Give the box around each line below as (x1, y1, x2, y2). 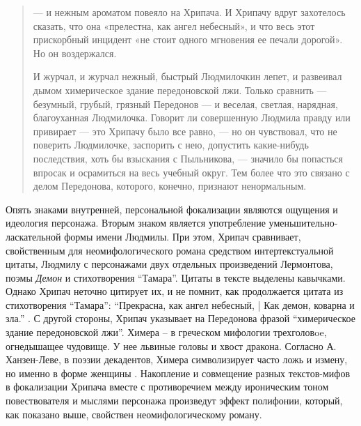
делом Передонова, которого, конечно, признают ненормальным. (33, 178, 307, 193)
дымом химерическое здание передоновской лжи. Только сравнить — (33, 82, 327, 97)
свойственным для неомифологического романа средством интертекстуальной (6, 243, 334, 257)
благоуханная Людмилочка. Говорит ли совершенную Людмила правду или (33, 110, 351, 125)
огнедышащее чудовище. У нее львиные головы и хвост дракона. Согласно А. (6, 338, 337, 353)
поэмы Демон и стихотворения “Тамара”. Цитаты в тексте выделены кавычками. (6, 270, 346, 284)
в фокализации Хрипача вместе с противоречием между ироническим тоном (6, 379, 329, 394)
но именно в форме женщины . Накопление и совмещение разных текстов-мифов (6, 365, 350, 380)
